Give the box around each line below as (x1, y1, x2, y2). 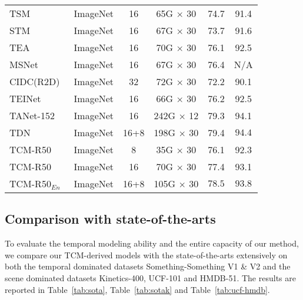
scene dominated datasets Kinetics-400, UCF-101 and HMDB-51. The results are (5, 271, 296, 284)
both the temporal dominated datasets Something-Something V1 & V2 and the (5, 260, 291, 272)
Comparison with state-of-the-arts (5, 210, 216, 228)
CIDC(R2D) (9, 75, 60, 88)
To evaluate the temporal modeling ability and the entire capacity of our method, (5, 237, 299, 250)
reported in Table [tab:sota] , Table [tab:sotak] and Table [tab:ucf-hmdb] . (5, 283, 270, 295)
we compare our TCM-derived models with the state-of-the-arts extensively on (5, 248, 288, 261)
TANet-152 (9, 109, 55, 122)
